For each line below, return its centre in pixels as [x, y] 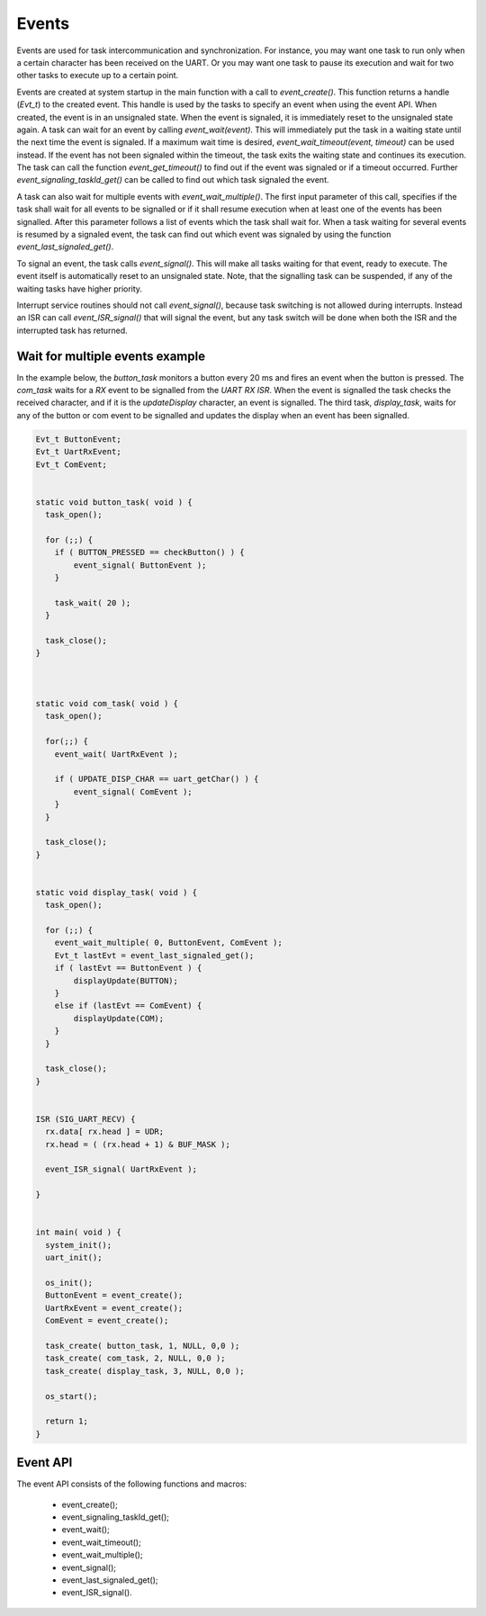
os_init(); [69, 1283]
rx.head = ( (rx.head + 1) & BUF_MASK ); [138, 1144]
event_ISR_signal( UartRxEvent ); [121, 1169]
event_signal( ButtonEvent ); [140, 565]
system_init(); [79, 1245]
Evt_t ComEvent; [72, 464]
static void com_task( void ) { [107, 704]
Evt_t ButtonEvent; [78, 439]
